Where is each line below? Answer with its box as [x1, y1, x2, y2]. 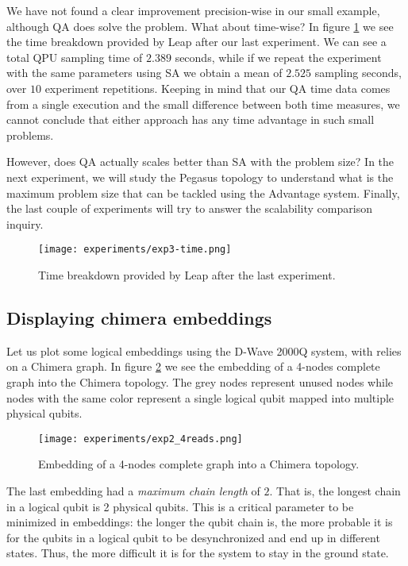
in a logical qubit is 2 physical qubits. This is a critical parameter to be [6, 498, 354, 514]
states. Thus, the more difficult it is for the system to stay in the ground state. [6, 545, 389, 561]
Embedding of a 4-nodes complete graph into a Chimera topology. [38, 456, 360, 472]
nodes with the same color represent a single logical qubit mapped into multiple [6, 389, 395, 406]
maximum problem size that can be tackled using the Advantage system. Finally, [6, 184, 400, 201]
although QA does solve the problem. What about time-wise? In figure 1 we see [6, 17, 394, 34]
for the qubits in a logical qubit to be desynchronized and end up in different [6, 529, 380, 545]
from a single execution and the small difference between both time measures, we [6, 95, 400, 112]
